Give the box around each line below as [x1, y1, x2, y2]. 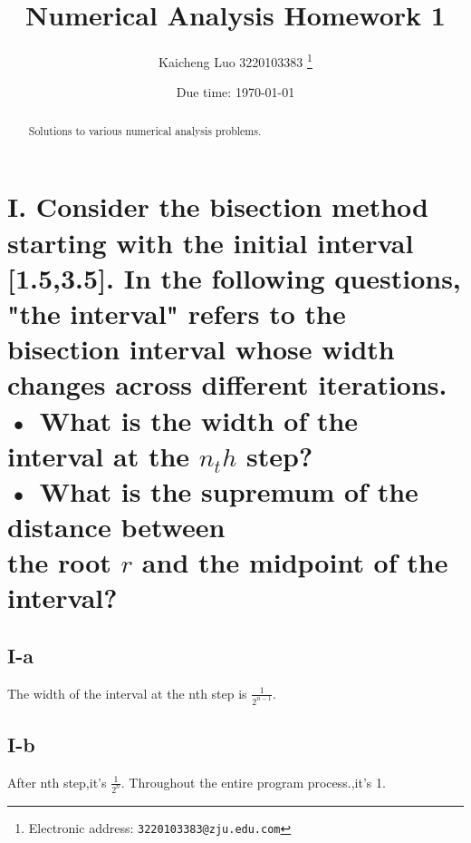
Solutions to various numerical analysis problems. [28, 123, 262, 138]
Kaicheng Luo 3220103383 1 [159, 50, 312, 71]
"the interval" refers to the [7, 294, 346, 331]
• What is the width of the [7, 401, 359, 438]
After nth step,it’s [7, 772, 107, 791]
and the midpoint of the [141, 544, 448, 581]
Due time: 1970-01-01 [176, 83, 295, 102]
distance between [7, 508, 226, 545]
